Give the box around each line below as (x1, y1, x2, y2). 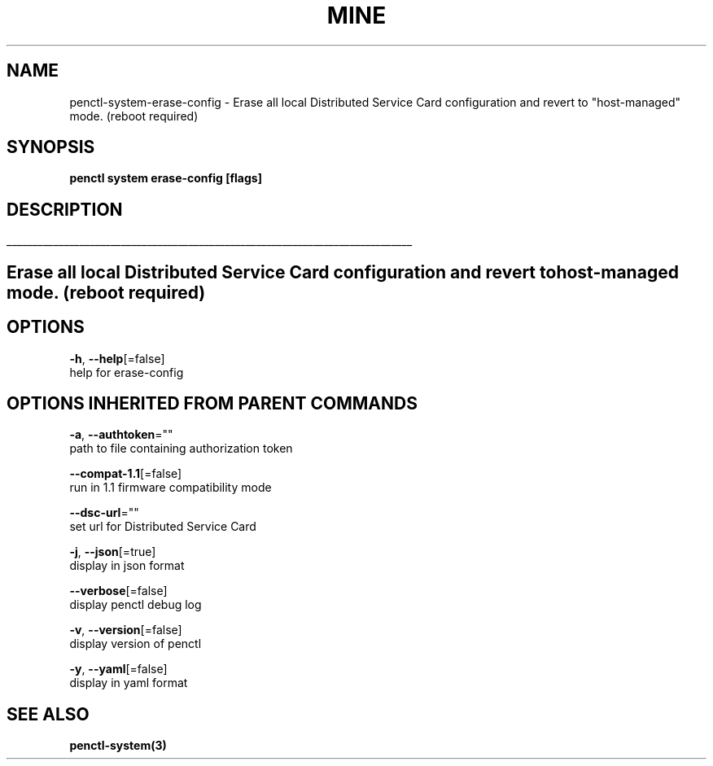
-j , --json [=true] (69, 545, 156, 559)
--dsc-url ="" (69, 506, 139, 520)
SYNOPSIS (7, 137, 95, 158)
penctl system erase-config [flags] (69, 171, 262, 186)
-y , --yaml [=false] (69, 662, 168, 676)
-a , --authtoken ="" (69, 427, 173, 442)
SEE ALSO (7, 703, 90, 724)
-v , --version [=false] (69, 623, 182, 637)
